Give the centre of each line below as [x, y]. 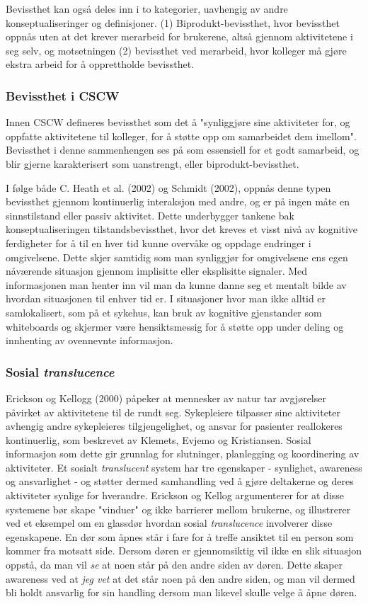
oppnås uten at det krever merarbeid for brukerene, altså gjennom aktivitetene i [179, 36]
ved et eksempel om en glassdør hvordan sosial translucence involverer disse [169, 523]
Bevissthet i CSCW [63, 95]
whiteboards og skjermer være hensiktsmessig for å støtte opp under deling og [175, 326]
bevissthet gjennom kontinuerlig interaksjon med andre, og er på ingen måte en [178, 201]
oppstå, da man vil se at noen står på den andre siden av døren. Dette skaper [174, 565]
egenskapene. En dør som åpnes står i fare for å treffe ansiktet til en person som [180, 536]
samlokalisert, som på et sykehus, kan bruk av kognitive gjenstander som [164, 312]
